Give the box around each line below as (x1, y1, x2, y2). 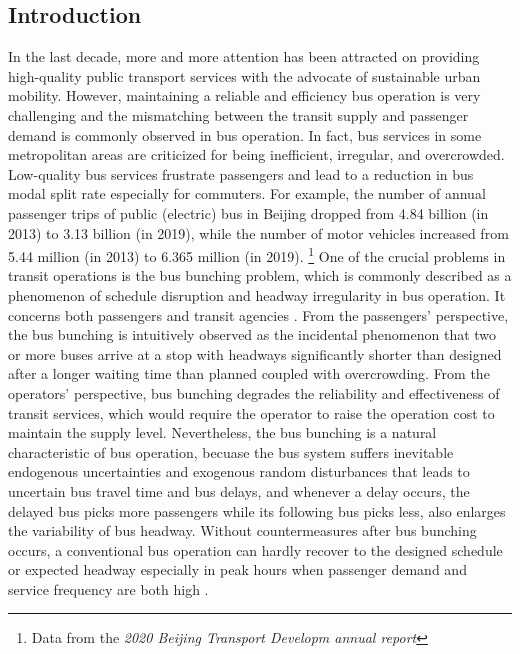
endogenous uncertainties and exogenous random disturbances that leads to (8, 461, 470, 482)
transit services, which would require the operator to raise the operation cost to (8, 402, 495, 423)
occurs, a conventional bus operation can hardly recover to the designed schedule (8, 539, 503, 560)
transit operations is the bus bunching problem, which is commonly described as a (8, 265, 512, 286)
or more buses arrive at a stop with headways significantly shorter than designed (8, 343, 502, 364)
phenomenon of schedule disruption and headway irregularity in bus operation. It (8, 284, 506, 305)
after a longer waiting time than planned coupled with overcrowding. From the (8, 363, 490, 384)
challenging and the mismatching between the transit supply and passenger (8, 104, 469, 125)
